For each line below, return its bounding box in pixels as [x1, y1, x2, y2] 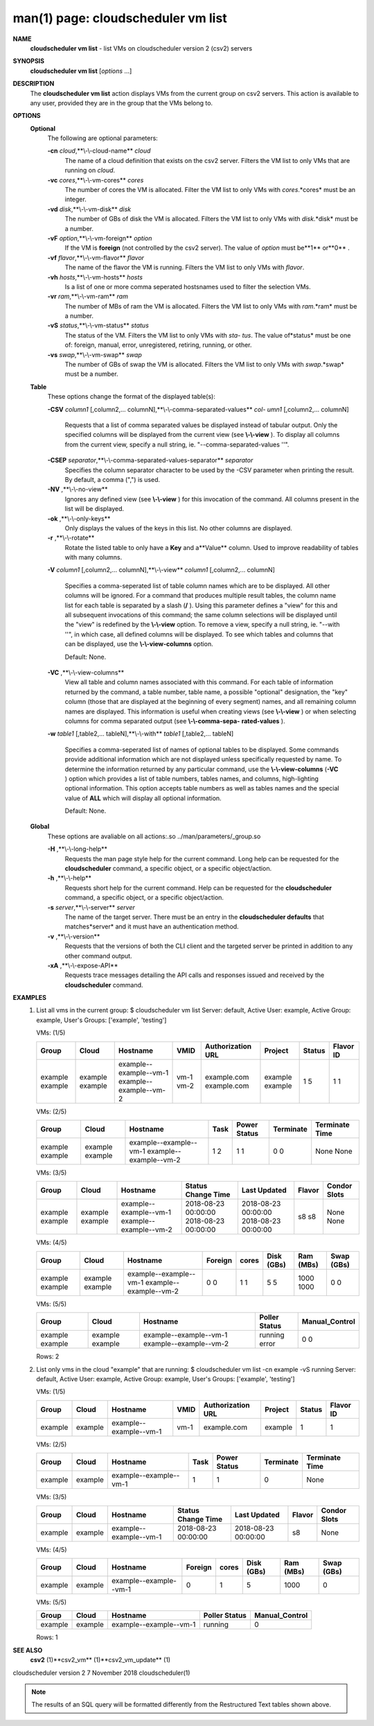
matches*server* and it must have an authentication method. [64, 922, 239, 931]
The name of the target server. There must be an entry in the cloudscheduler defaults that [64, 913, 325, 921]
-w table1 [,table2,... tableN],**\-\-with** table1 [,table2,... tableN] [47, 730, 234, 738]
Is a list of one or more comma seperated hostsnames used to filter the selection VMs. [64, 282, 311, 291]
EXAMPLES [12, 994, 46, 1002]
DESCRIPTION [12, 80, 55, 88]
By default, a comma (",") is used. [64, 475, 161, 483]
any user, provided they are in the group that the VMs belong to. [30, 98, 213, 107]
